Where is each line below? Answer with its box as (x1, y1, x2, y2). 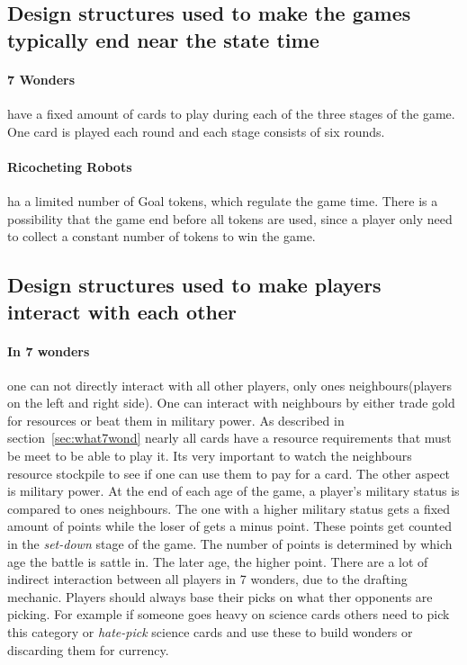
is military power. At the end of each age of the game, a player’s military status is (7, 481, 460, 500)
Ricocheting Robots (7, 157, 132, 175)
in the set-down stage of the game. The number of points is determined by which (7, 535, 453, 553)
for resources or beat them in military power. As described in (7, 410, 345, 429)
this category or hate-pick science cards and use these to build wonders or (7, 623, 413, 642)
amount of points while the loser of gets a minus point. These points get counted (7, 517, 452, 535)
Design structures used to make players (7, 271, 382, 299)
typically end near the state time (7, 25, 319, 53)
